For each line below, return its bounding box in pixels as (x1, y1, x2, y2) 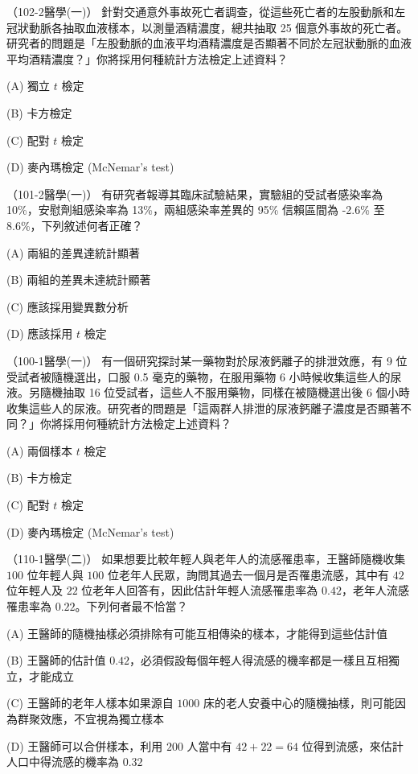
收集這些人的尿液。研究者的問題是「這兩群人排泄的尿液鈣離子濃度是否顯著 (6, 399, 400, 416)
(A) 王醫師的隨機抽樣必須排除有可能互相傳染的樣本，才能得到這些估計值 (6, 624, 388, 641)
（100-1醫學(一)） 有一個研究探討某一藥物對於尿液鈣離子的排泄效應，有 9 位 (6, 352, 408, 368)
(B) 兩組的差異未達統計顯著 (6, 271, 151, 288)
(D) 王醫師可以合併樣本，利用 (6, 737, 163, 754)
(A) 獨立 (6, 77, 51, 94)
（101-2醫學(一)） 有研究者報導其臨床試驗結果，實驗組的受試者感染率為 (6, 185, 383, 202)
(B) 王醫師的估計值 (6, 652, 106, 669)
